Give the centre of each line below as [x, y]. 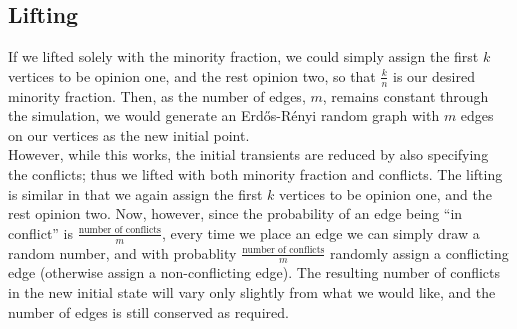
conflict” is [41, 232]
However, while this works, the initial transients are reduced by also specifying [248, 154]
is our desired [434, 75]
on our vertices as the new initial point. [129, 134]
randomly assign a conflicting [419, 252]
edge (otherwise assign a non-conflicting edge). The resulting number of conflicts [254, 272]
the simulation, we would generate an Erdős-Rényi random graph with [224, 115]
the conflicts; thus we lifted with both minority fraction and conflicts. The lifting [255, 174]
